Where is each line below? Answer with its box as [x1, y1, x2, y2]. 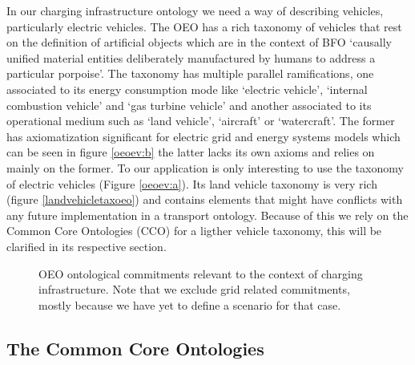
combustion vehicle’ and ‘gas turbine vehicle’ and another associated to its [6, 96, 372, 113]
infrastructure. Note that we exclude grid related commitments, [38, 281, 350, 298]
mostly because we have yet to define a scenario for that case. [38, 296, 341, 313]
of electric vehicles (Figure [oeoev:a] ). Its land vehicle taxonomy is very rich [6, 175, 377, 192]
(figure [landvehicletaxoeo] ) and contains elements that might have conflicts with [6, 191, 403, 208]
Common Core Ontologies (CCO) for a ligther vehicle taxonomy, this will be [6, 222, 382, 239]
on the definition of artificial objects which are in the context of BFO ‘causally [6, 34, 392, 51]
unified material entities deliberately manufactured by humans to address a [6, 49, 376, 66]
